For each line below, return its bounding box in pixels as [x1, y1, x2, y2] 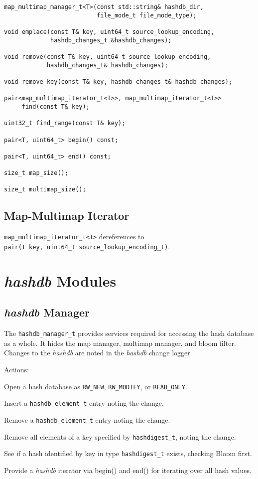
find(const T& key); [21, 103, 90, 110]
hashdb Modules [4, 270, 117, 291]
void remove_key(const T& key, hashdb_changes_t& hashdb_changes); [4, 78, 233, 85]
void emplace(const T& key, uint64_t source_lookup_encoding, [4, 28, 215, 35]
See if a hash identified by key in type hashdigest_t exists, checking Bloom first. [4, 448, 252, 459]
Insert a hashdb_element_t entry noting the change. [4, 398, 164, 408]
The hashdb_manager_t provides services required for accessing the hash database [4, 328, 254, 338]
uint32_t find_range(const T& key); [4, 120, 126, 127]
